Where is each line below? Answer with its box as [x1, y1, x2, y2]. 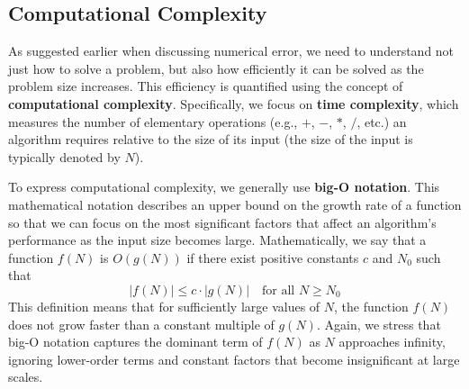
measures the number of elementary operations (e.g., [8, 112, 298, 131]
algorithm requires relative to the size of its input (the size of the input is [8, 130, 413, 149]
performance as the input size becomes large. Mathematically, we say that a [8, 231, 427, 249]
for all [262, 284, 295, 297]
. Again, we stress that [316, 314, 441, 333]
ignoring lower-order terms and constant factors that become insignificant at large [8, 349, 460, 368]
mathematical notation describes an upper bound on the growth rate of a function [8, 194, 462, 213]
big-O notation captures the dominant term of [8, 332, 263, 351]
